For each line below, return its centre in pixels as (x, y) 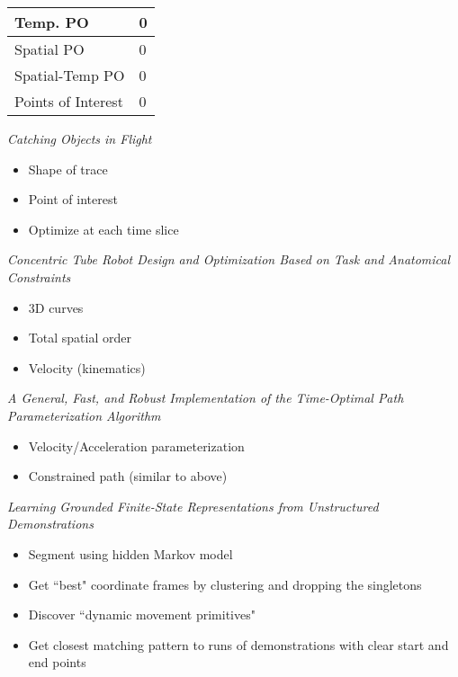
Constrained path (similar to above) (128, 476)
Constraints (39, 276)
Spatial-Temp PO (70, 75)
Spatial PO (49, 49)
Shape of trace (68, 169)
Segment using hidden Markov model (130, 553)
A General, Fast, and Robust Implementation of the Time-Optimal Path (206, 398)
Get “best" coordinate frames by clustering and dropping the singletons (225, 584)
